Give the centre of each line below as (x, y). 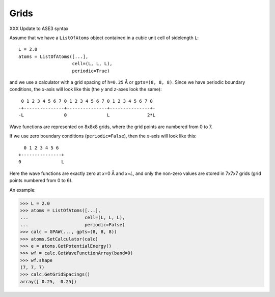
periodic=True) (91, 71)
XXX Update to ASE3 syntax (39, 28)
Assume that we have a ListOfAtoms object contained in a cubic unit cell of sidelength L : (104, 38)
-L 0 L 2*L (87, 115)
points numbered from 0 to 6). (41, 181)
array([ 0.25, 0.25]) (48, 281)
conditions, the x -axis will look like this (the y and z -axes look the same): (86, 90)
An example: (22, 190)
